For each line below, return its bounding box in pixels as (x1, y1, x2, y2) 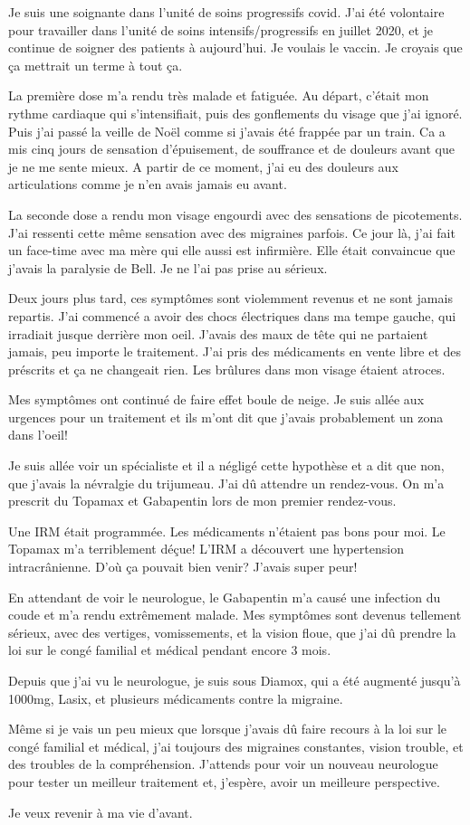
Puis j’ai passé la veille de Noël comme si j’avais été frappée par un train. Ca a (8, 121, 446, 140)
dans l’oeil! (8, 425, 68, 444)
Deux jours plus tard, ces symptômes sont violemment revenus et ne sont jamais (8, 289, 453, 308)
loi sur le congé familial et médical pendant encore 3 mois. (8, 640, 331, 659)
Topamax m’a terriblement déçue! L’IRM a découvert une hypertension (8, 539, 404, 558)
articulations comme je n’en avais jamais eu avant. (8, 175, 287, 194)
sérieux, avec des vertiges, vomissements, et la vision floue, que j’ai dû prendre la (8, 622, 456, 641)
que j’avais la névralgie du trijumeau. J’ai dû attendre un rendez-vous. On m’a (8, 473, 445, 492)
